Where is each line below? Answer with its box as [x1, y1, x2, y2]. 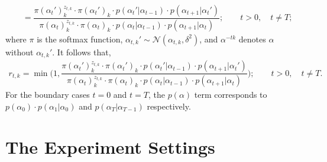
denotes [238, 32, 266, 45]
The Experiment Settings [5, 134, 215, 158]
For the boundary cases [5, 88, 90, 101]
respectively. [147, 100, 191, 112]
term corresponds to [194, 88, 267, 101]
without [5, 45, 34, 58]
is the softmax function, [37, 32, 123, 45]
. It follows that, [52, 45, 111, 58]
